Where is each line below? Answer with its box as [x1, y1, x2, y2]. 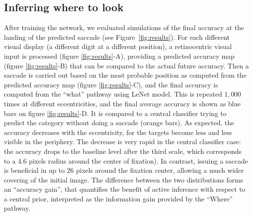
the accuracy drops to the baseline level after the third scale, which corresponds [4, 146, 242, 156]
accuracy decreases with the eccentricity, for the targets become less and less [4, 127, 232, 137]
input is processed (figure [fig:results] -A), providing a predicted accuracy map [4, 50, 235, 61]
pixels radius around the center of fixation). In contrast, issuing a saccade [29, 155, 248, 166]
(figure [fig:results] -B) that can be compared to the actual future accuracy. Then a [4, 60, 249, 70]
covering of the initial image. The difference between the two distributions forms [4, 174, 243, 184]
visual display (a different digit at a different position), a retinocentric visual [4, 41, 232, 51]
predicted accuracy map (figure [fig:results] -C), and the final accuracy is [4, 79, 218, 89]
